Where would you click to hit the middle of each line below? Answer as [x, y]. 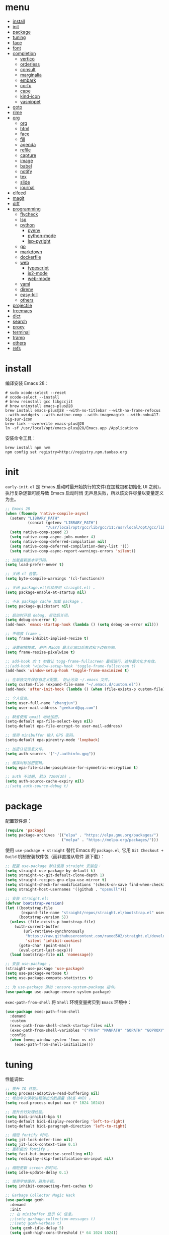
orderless [30, 64]
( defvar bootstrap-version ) [35, 903]
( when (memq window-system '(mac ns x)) [53, 1040]
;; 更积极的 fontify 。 [28, 1149]
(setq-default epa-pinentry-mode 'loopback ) [53, 740]
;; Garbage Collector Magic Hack [40, 1195]
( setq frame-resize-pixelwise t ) [40, 652]
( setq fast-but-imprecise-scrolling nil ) [49, 1154]
